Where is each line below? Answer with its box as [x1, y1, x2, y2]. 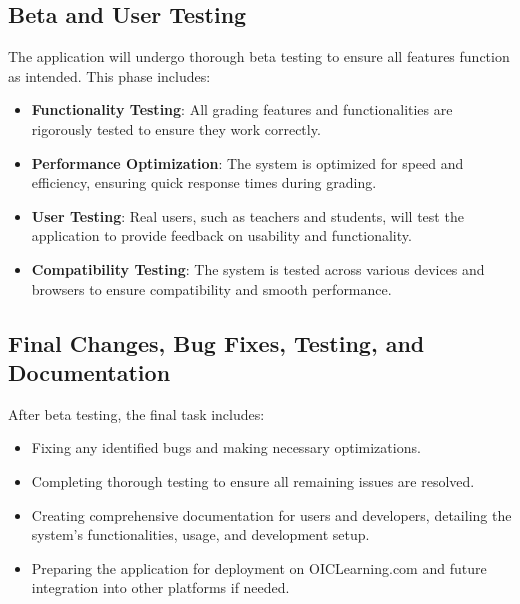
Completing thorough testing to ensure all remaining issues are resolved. [31, 470, 475, 491]
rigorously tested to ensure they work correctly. [31, 118, 321, 139]
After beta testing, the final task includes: [8, 403, 265, 424]
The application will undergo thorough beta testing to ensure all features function [8, 46, 510, 67]
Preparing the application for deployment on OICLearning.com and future [31, 557, 487, 578]
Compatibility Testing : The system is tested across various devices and [31, 258, 485, 279]
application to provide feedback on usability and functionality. [31, 225, 412, 246]
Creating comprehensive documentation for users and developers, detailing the [31, 504, 512, 525]
